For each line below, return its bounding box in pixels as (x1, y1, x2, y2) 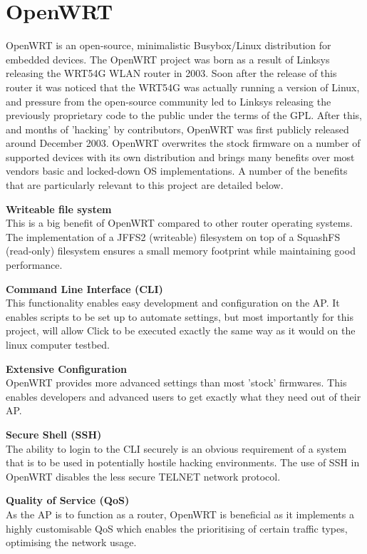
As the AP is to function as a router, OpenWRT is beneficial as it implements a (6, 506, 354, 521)
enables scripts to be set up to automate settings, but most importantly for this (6, 309, 353, 324)
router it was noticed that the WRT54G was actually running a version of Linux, (6, 79, 360, 94)
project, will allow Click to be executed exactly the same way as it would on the (6, 323, 356, 338)
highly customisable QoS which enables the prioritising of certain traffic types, (6, 520, 348, 535)
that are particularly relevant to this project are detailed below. (6, 178, 284, 193)
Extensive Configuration (6, 361, 128, 376)
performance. (6, 257, 63, 272)
